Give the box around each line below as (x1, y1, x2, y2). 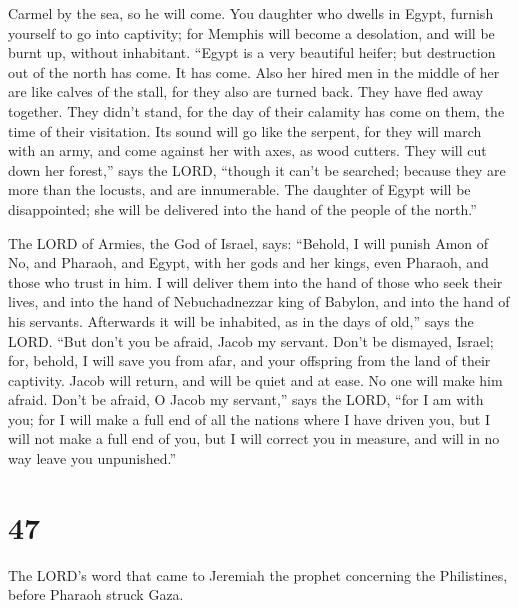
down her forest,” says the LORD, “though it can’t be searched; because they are (8, 159, 506, 180)
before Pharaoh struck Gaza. (8, 584, 184, 605)
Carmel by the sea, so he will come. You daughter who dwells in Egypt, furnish (8, 3, 494, 23)
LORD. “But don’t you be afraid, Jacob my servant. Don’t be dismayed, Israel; (8, 330, 494, 351)
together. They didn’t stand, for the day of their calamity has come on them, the (8, 100, 505, 121)
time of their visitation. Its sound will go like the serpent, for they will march (8, 120, 482, 141)
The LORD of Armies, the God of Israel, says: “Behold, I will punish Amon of (8, 232, 489, 253)
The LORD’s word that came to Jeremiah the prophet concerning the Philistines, (8, 564, 508, 585)
